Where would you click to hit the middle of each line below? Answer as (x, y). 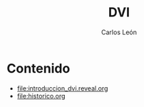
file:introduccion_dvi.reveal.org (62, 88)
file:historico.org (41, 96)
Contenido (38, 68)
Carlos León (119, 32)
